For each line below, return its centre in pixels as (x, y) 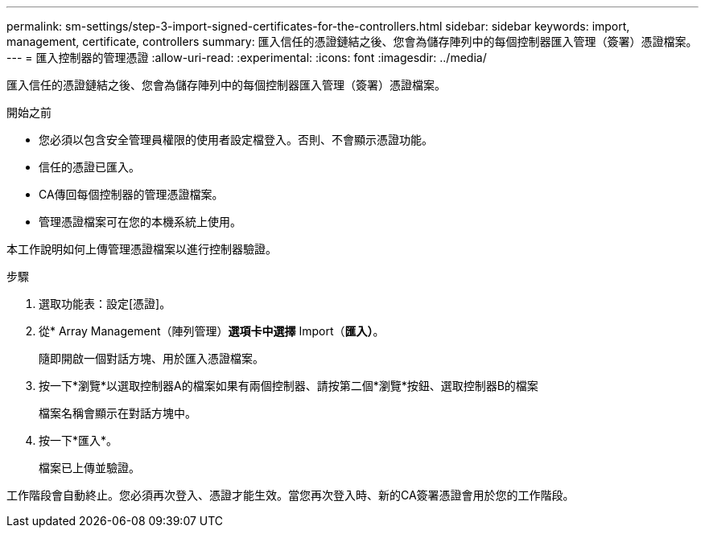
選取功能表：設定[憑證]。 (105, 304)
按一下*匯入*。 (78, 440)
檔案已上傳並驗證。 (89, 468)
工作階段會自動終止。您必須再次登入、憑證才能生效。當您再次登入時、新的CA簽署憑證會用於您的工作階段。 (291, 495)
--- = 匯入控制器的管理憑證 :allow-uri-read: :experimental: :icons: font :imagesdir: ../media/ (247, 58)
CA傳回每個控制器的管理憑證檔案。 (131, 194)
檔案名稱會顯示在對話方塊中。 (117, 413)
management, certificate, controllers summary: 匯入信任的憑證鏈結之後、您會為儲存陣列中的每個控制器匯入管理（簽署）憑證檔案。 (352, 41)
